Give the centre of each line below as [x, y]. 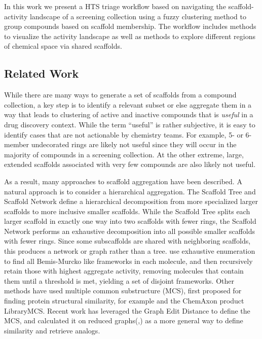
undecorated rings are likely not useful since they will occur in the [134, 144]
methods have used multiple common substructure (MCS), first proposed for [123, 291]
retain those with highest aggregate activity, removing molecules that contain [124, 271]
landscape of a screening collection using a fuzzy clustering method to [138, 16]
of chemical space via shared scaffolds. [63, 46]
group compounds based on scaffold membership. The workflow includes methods [130, 26]
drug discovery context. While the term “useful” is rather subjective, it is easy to [130, 124]
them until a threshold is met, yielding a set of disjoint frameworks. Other [119, 280]
